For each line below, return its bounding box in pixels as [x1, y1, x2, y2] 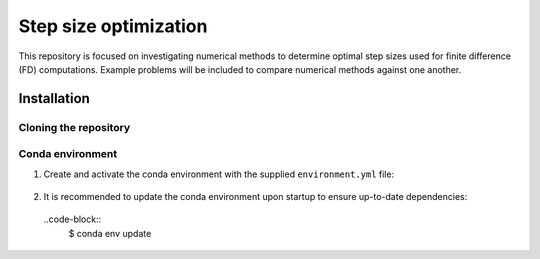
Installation [18, 90, 90, 107]
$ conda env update [68, 227, 152, 239]
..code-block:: [43, 213, 102, 225]
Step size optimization [18, 15, 208, 37]
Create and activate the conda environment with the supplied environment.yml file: [43, 168, 395, 180]
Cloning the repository [18, 120, 130, 134]
